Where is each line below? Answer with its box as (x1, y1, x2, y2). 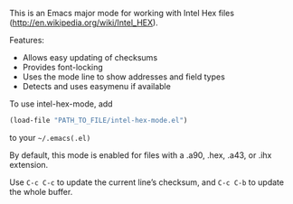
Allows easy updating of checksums (22, 52, 158, 62)
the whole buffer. (9, 186, 73, 197)
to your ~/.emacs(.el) (9, 132, 91, 143)
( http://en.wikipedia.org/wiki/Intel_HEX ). (9, 17, 158, 28)
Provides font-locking (22, 62, 104, 72)
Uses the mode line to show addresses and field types (22, 71, 226, 82)
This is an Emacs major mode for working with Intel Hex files (9, 8, 235, 18)
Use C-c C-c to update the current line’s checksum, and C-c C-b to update (9, 176, 285, 188)
